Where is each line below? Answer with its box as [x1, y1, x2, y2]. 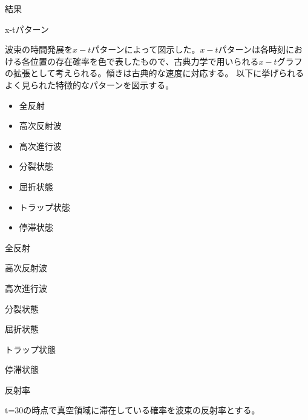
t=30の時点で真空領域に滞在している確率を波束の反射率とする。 [5, 404, 260, 416]
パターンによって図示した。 [91, 43, 200, 56]
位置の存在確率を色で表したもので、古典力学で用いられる [30, 54, 259, 67]
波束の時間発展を [5, 43, 73, 56]
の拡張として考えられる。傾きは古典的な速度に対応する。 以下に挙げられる [5, 67, 304, 79]
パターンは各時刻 [218, 43, 286, 56]
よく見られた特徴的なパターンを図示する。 [5, 78, 174, 91]
